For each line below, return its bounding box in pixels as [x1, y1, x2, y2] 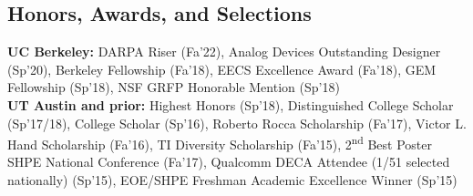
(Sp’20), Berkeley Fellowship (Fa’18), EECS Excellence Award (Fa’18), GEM [7, 59, 437, 78]
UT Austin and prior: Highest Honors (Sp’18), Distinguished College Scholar [7, 95, 454, 114]
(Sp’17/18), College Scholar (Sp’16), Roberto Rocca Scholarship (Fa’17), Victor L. [7, 113, 467, 132]
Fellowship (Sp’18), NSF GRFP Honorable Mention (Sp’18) [7, 77, 340, 97]
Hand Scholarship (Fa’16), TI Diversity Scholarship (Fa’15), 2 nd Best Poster [7, 132, 433, 153]
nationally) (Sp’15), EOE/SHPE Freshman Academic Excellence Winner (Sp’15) [7, 170, 458, 190]
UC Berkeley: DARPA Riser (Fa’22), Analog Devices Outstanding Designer [7, 42, 441, 61]
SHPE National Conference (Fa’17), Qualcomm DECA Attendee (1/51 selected [7, 152, 450, 171]
